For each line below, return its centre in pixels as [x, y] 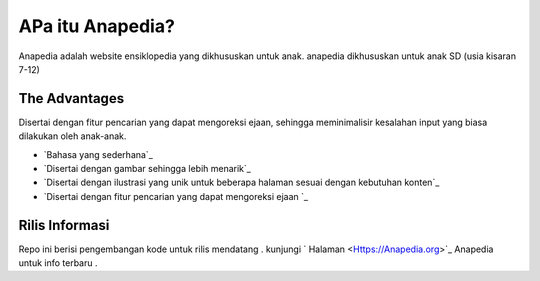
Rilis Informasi [64, 225]
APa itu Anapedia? [96, 26]
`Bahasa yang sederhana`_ [98, 154]
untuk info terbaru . [58, 263]
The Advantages [71, 98]
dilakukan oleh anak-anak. [72, 136]
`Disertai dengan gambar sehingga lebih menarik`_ [147, 169]
